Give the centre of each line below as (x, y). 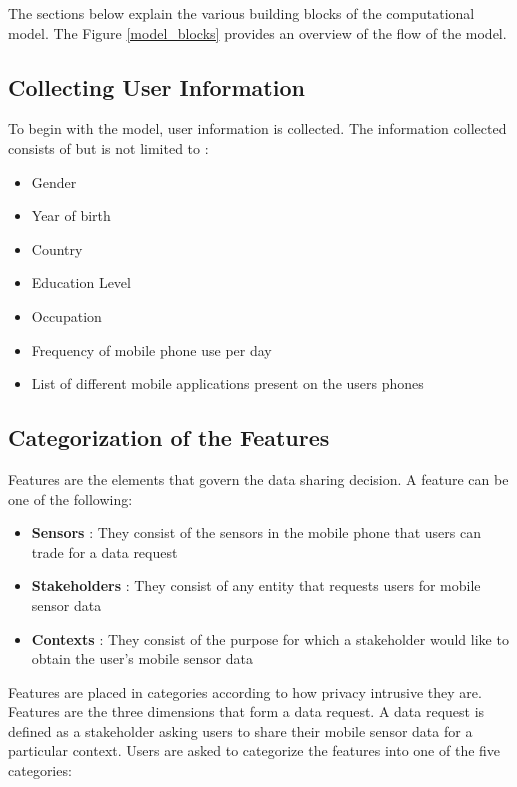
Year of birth (71, 215)
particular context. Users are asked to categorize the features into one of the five (254, 750)
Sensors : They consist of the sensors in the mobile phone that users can (256, 532)
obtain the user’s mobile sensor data (142, 658)
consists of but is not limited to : (108, 147)
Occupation (66, 315)
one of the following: (70, 498)
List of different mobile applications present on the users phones (227, 383)
